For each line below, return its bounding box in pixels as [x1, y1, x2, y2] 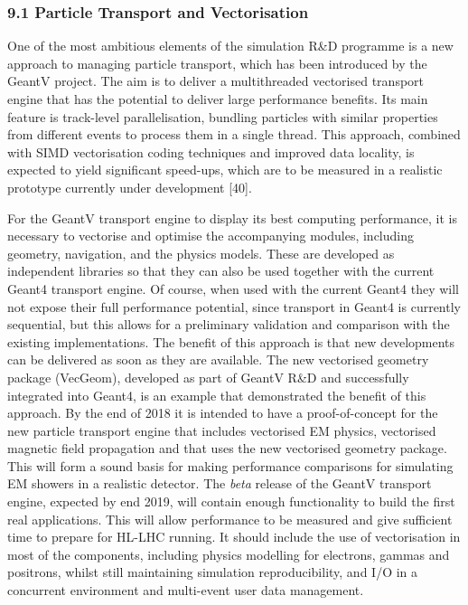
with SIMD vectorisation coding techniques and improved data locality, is [7, 142, 415, 161]
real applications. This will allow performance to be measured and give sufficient [7, 509, 453, 528]
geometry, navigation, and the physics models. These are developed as [7, 243, 395, 262]
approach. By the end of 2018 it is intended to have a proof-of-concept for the [7, 403, 438, 422]
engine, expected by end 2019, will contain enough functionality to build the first [7, 492, 455, 511]
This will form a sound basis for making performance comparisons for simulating [7, 456, 454, 475]
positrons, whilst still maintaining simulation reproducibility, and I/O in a [7, 562, 418, 581]
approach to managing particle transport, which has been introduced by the [7, 53, 427, 72]
